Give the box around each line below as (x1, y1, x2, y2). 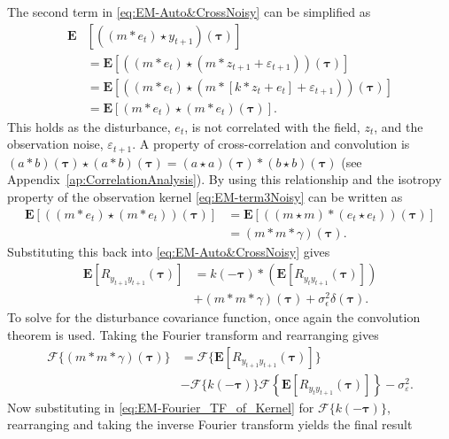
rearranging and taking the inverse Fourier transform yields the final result (7, 415, 413, 434)
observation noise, (7, 135, 104, 153)
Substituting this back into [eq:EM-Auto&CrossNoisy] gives (7, 242, 330, 260)
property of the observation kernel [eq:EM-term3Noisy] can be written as (7, 187, 403, 205)
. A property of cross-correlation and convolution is (132, 135, 410, 153)
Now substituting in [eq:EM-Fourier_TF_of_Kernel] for (7, 397, 314, 416)
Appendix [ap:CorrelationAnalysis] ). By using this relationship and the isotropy (7, 170, 442, 189)
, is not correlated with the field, (184, 117, 360, 135)
